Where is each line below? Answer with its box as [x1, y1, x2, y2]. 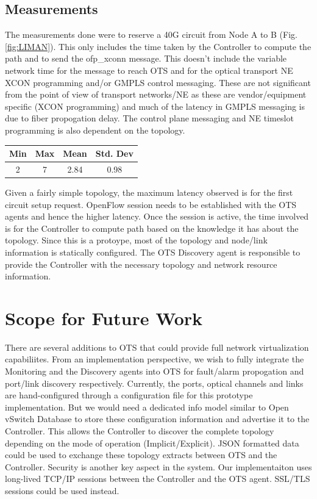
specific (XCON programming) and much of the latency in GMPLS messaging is [5, 99, 305, 112]
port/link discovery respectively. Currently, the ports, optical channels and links [5, 376, 304, 389]
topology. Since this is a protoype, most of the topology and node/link [5, 234, 268, 246]
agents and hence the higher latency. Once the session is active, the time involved [5, 210, 309, 223]
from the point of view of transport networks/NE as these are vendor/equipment [5, 88, 307, 101]
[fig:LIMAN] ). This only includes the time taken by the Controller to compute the [5, 40, 312, 52]
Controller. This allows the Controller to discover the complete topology [5, 425, 274, 437]
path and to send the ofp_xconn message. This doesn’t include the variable [5, 52, 287, 65]
